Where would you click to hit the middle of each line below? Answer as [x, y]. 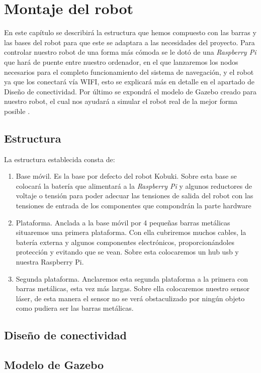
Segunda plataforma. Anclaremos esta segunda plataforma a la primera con [132, 278]
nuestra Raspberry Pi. [50, 262]
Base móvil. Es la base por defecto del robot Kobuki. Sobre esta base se [126, 176]
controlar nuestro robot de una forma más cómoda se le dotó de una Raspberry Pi [130, 52]
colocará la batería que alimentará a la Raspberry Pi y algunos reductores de [134, 185]
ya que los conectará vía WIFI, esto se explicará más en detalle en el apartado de [129, 82]
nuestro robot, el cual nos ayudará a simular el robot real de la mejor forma [121, 101]
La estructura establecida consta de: [60, 159]
